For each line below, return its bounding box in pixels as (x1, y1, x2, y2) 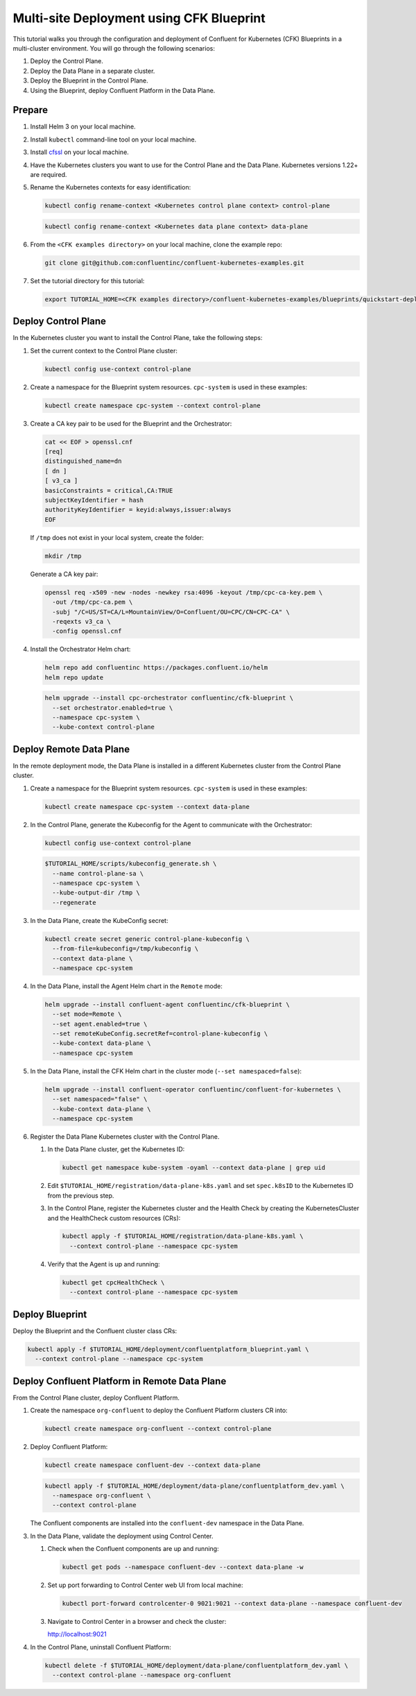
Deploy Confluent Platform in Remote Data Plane (12, 1375, 227, 1387)
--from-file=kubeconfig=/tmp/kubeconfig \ (52, 944, 199, 953)
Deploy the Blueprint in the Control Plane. (30, 76, 148, 85)
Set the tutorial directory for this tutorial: (30, 276, 145, 285)
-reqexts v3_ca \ (52, 618, 111, 625)
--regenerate (52, 899, 96, 906)
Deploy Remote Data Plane (12, 743, 130, 755)
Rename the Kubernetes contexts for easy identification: (30, 183, 191, 192)
